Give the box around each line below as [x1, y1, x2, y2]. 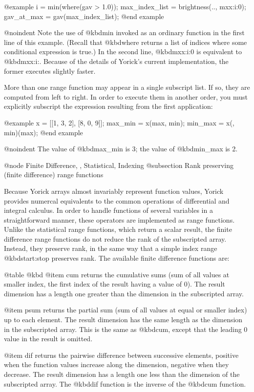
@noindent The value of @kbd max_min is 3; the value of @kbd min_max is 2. [4, 144, 238, 154]
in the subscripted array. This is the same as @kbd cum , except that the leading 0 [4, 324, 248, 334]
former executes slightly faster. [4, 65, 96, 76]
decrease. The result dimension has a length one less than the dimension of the [4, 369, 240, 379]
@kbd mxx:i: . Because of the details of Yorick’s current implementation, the [4, 56, 229, 66]
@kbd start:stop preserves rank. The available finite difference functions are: [4, 253, 230, 263]
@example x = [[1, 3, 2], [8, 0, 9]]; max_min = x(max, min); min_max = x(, [4, 117, 234, 127]
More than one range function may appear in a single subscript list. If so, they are [4, 82, 250, 92]
